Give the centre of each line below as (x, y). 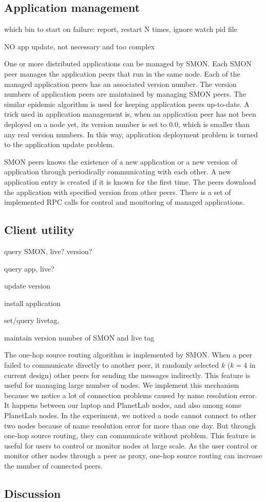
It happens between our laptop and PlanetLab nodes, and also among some (123, 405)
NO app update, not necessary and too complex (80, 46)
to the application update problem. (59, 144)
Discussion (33, 493)
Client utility (39, 230)
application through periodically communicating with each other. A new (118, 172)
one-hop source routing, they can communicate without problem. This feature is (130, 435)
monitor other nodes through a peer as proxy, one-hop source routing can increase (133, 455)
